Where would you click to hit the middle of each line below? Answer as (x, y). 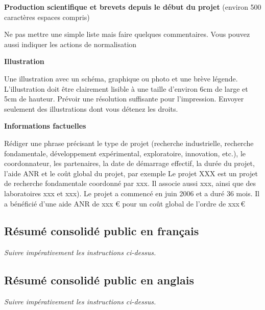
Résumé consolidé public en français (102, 231)
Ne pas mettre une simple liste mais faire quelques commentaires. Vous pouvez (127, 34)
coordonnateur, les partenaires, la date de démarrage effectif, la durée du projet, (129, 163)
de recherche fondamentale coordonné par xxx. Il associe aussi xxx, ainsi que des (130, 183)
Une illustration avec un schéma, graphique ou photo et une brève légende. (121, 78)
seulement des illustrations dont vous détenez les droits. (91, 108)
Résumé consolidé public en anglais (99, 280)
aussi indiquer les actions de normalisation (70, 44)
